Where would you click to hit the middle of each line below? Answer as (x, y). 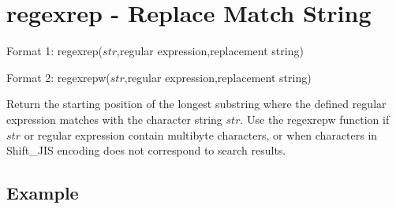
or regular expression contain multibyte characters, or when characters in (201, 134)
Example (43, 193)
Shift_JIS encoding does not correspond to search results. (146, 150)
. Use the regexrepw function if (315, 119)
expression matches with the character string (114, 119)
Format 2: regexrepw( (58, 77)
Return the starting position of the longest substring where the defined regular (196, 104)
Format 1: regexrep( (55, 51)
